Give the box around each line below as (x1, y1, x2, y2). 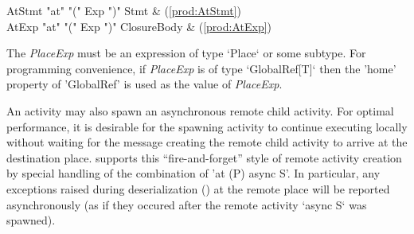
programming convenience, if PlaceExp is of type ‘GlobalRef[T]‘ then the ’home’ (6, 60, 396, 76)
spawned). (6, 212, 56, 228)
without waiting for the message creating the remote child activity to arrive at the (6, 134, 408, 150)
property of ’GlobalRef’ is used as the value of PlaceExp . (6, 76, 283, 92)
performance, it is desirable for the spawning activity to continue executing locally (6, 118, 408, 135)
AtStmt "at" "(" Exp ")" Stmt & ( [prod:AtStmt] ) (6, 2, 241, 18)
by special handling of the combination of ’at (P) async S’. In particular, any (6, 165, 381, 181)
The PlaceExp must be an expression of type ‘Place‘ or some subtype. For (6, 45, 366, 61)
